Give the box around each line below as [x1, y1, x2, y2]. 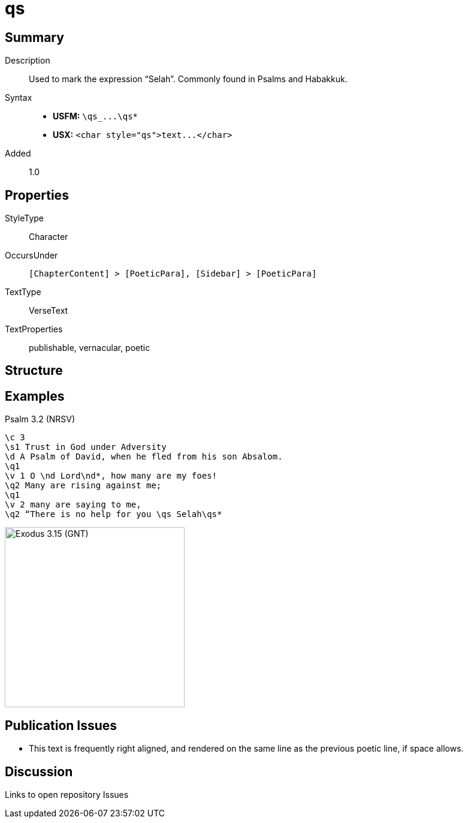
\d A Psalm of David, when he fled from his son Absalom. [5, 452, 283, 462]
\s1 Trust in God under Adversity [5, 442, 167, 452]
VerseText [29, 305, 68, 316]
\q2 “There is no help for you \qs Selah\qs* [5, 509, 222, 519]
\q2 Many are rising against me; [5, 480, 162, 491]
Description [5, 55, 50, 66]
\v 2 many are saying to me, [5, 500, 141, 510]
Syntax [5, 92, 32, 103]
